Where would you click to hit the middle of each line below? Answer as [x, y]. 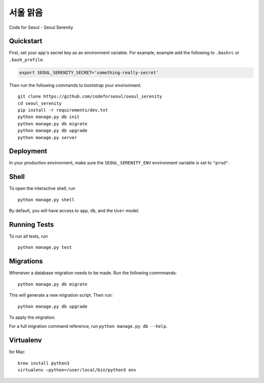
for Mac [17, 352]
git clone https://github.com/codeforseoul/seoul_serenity [90, 97]
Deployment [28, 151]
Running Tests [31, 224]
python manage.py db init [49, 117]
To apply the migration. [32, 317]
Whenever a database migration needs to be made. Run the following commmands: [93, 273]
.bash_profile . [26, 60]
